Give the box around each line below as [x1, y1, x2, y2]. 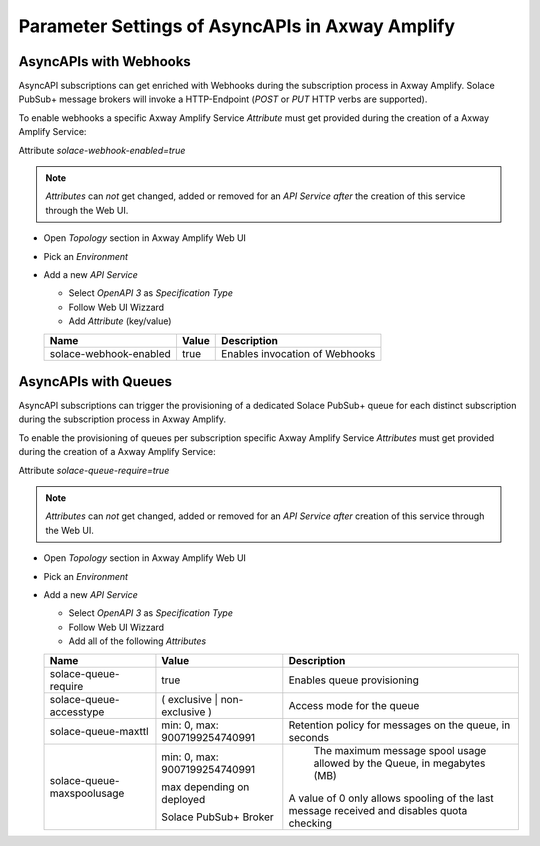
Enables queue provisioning [288, 673, 420, 687]
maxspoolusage [49, 786, 125, 800]
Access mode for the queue [288, 698, 420, 712]
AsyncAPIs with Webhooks [18, 53, 192, 70]
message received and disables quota [288, 803, 468, 817]
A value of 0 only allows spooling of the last [288, 791, 494, 805]
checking [288, 816, 332, 830]
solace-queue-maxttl [49, 724, 149, 738]
